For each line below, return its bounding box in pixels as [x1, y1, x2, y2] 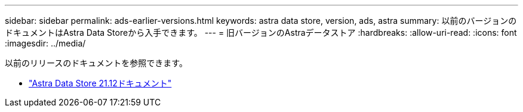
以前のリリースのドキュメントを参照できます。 [5, 58, 187, 68]
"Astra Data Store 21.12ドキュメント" [29, 78, 172, 88]
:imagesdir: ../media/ [5, 38, 86, 48]
